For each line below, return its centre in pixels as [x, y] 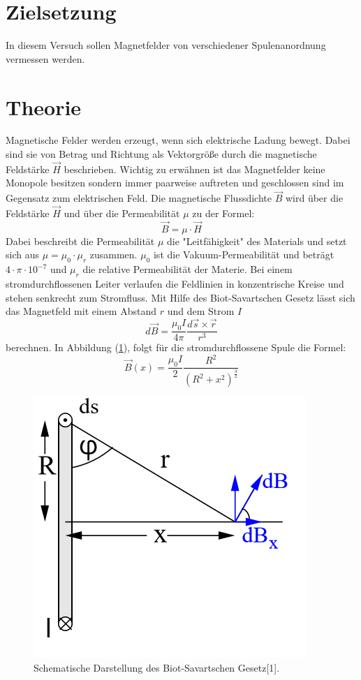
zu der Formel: [223, 213]
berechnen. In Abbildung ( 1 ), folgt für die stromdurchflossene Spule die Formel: [176, 347]
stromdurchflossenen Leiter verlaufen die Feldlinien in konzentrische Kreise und [175, 284]
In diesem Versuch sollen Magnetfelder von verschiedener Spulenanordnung [166, 45]
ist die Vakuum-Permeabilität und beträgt [244, 254]
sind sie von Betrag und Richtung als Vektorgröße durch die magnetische [161, 154]
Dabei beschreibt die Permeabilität [80, 241]
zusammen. [113, 254]
